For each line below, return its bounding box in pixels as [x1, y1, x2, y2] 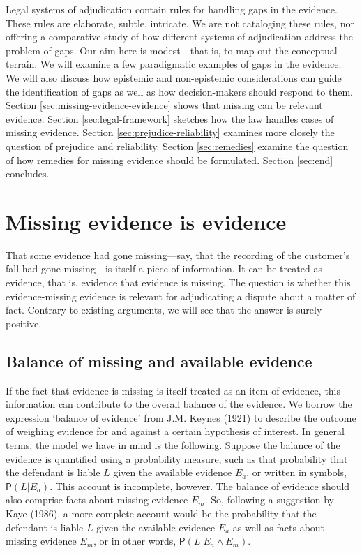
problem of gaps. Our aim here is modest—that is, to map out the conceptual [6, 43, 338, 57]
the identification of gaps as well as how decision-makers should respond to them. [6, 84, 353, 98]
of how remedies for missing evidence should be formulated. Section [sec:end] [6, 152, 333, 167]
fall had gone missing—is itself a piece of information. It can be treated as [6, 261, 322, 276]
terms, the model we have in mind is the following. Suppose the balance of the [6, 437, 340, 452]
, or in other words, [93, 533, 176, 548]
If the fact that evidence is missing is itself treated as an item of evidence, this [6, 383, 341, 397]
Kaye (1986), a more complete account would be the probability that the [6, 506, 317, 520]
